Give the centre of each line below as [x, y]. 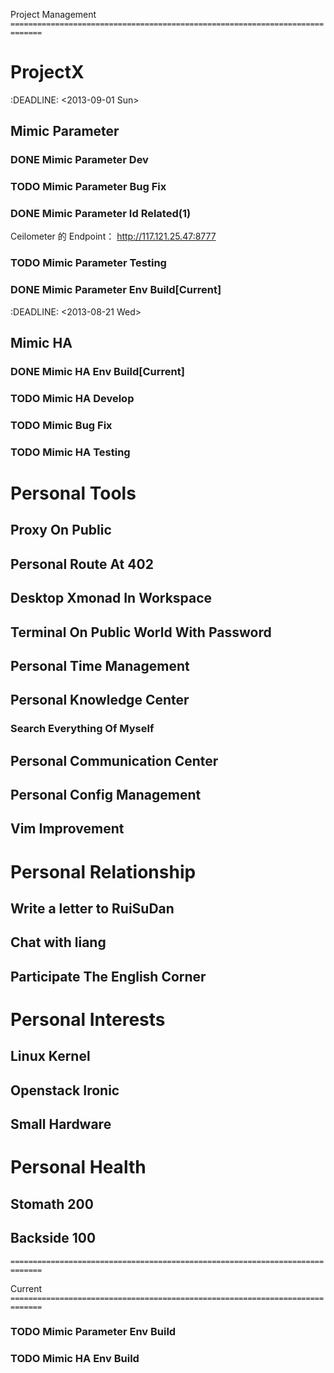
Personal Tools [73, 493]
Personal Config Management [106, 795]
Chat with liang [58, 942]
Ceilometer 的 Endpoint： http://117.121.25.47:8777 [113, 236]
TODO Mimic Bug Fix [61, 425]
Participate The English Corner [108, 976]
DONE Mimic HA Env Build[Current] [97, 371]
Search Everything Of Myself [82, 729]
